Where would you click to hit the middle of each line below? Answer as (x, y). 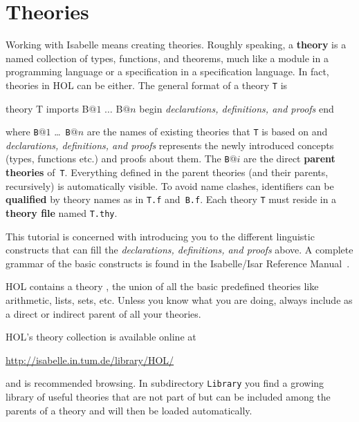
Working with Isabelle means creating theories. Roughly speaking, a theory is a (176, 45)
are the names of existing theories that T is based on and (207, 132)
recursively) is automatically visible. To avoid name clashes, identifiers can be (170, 185)
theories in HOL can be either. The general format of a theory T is (147, 85)
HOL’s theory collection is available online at (101, 337)
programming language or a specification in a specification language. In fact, (167, 71)
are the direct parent (289, 159)
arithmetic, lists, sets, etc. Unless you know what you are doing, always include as (179, 300)
